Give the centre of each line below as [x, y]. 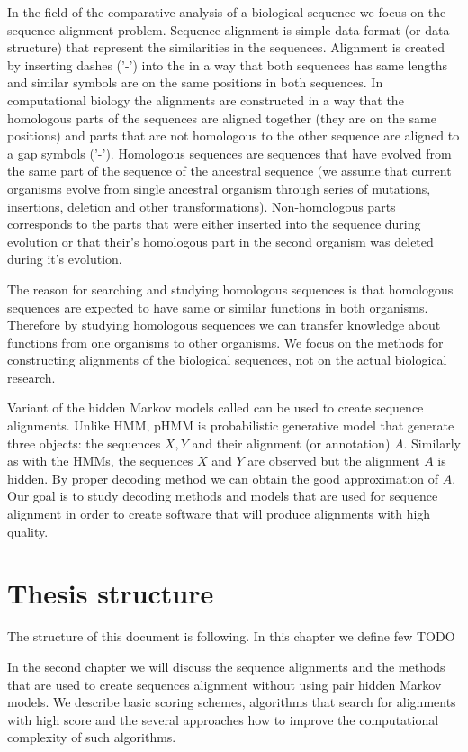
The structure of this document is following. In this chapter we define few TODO [231, 636]
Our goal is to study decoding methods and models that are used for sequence [223, 496]
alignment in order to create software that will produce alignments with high [219, 514]
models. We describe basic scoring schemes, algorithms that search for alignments [232, 702]
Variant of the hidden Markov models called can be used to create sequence [216, 408]
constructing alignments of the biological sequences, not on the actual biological [227, 360]
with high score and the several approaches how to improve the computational [223, 719]
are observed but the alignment [334, 461]
